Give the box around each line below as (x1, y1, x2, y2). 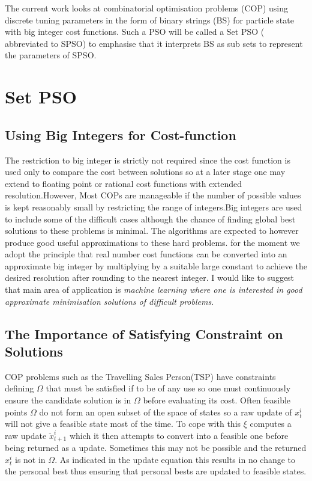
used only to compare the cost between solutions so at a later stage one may (5, 165, 286, 178)
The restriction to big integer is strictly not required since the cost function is (5, 153, 290, 166)
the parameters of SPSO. (5, 49, 97, 61)
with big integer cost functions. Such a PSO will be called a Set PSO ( (5, 25, 265, 38)
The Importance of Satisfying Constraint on (5, 324, 283, 343)
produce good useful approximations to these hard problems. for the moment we (5, 236, 300, 248)
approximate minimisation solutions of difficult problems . (5, 295, 214, 307)
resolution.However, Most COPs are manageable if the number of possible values (5, 189, 301, 201)
